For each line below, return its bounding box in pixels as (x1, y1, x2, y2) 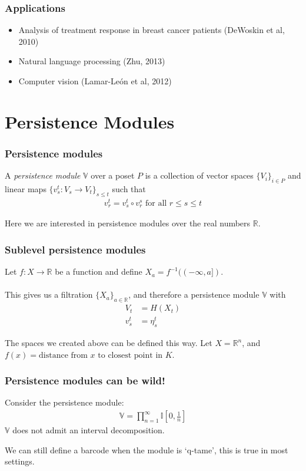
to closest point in (98, 351, 163, 360)
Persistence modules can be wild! (5, 373, 165, 388)
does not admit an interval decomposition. (12, 424, 165, 436)
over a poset (91, 169, 135, 182)
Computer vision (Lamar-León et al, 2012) (18, 75, 172, 87)
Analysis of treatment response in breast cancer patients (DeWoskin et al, (18, 24, 285, 36)
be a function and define (55, 265, 142, 278)
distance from (39, 351, 88, 360)
